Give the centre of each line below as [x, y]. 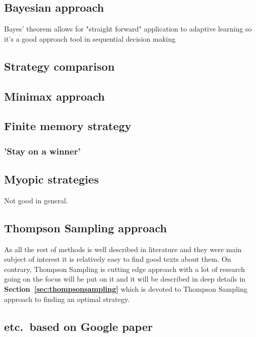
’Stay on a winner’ [42, 151]
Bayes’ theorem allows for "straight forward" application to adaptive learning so [128, 29]
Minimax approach [55, 96]
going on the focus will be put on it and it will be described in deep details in [125, 279]
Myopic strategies [52, 179]
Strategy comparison [59, 66]
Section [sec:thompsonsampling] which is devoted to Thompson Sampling [126, 288]
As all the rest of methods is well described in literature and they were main [123, 249]
